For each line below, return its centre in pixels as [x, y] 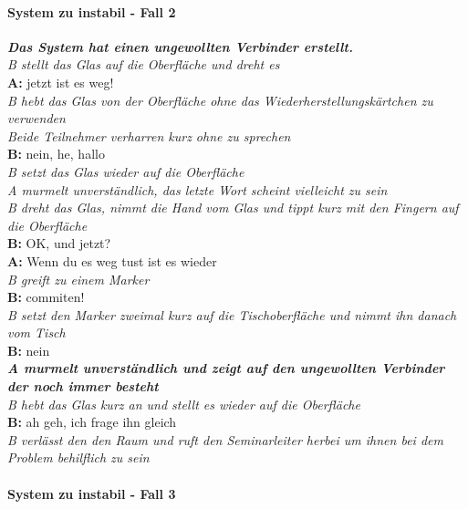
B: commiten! [46, 297]
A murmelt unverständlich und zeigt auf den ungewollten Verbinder [226, 368]
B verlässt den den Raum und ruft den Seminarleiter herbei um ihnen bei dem [225, 439]
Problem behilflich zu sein [78, 457]
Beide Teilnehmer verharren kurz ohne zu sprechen [149, 135]
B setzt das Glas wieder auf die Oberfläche [126, 171]
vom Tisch [36, 332]
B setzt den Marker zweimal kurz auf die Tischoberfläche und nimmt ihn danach [232, 314]
